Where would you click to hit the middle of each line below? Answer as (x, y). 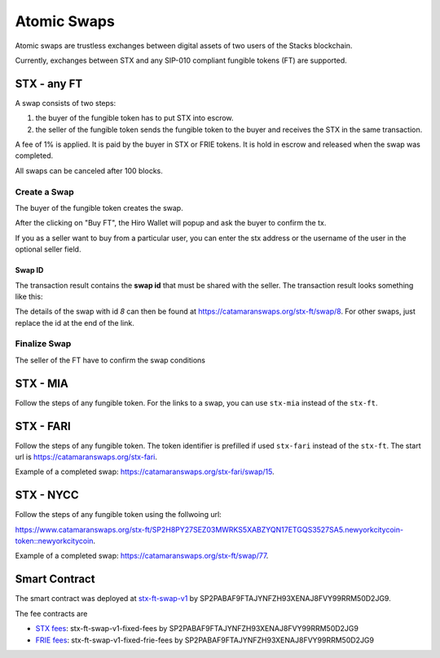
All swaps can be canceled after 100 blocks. (89, 170)
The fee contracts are (51, 613)
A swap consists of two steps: (66, 103)
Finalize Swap (43, 344)
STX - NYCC (47, 496)
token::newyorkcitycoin (54, 541)
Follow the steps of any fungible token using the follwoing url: (118, 515)
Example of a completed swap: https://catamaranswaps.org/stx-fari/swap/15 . (145, 472)
